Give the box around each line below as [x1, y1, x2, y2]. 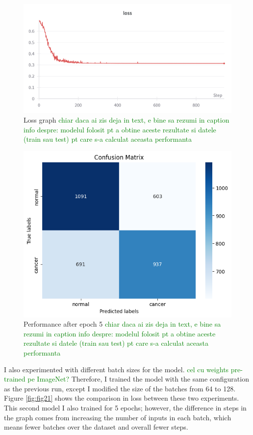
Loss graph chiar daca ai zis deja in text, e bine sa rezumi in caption [24, 114, 229, 125]
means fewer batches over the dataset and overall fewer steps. [4, 422, 188, 432]
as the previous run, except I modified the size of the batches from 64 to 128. [4, 383, 236, 393]
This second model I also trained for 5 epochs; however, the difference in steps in [4, 402, 247, 412]
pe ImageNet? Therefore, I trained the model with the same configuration [27, 374, 249, 384]
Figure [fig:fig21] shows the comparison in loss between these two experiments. [4, 393, 239, 403]
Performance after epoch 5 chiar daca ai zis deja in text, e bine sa [24, 319, 221, 329]
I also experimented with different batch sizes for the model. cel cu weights [4, 364, 229, 374]
